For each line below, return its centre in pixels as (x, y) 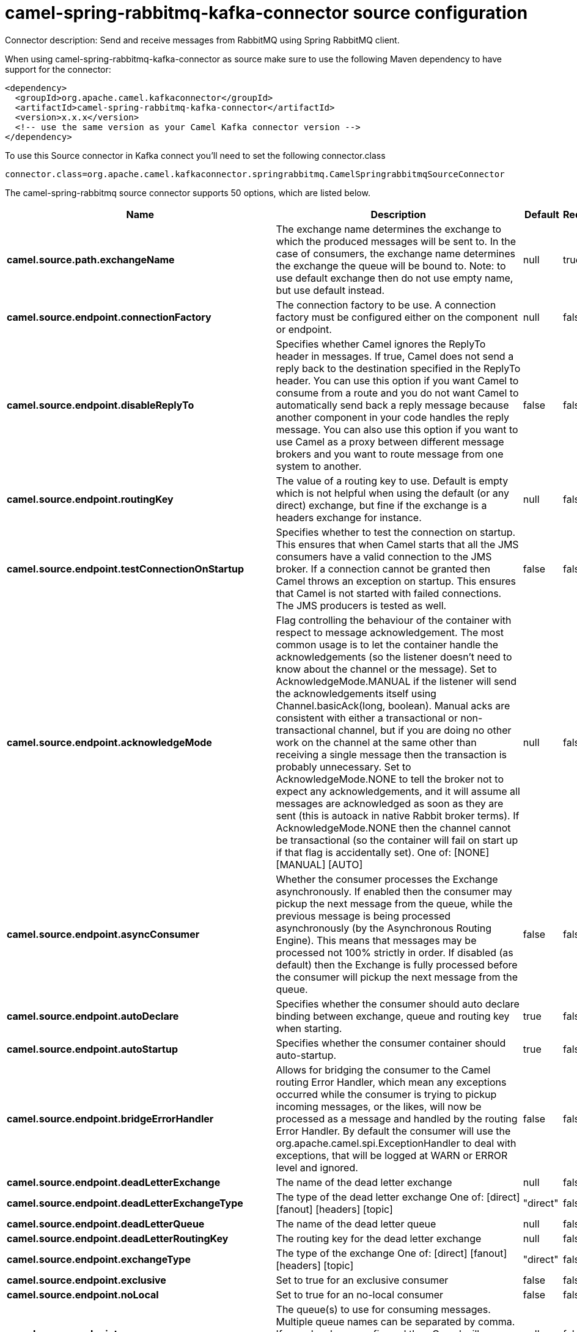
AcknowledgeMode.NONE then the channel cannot (393, 828)
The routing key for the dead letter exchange (379, 1238)
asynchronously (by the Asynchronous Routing (384, 928)
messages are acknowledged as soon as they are (390, 803)
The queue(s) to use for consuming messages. (383, 1309)
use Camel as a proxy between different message (390, 441)
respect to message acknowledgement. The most (390, 632)
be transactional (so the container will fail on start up (397, 840)
